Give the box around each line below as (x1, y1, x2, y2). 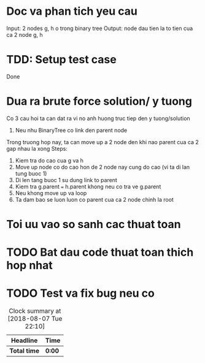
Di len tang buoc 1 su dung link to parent (15, 176, 118, 183)
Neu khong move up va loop (15, 189, 87, 197)
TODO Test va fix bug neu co (6, 286, 155, 300)
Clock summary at (9, 307, 61, 315)
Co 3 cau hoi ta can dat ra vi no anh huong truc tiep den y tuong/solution (6, 115, 190, 122)
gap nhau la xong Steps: (6, 145, 68, 152)
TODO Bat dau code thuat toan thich (6, 245, 194, 259)
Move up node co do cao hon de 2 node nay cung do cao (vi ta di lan (15, 163, 190, 170)
